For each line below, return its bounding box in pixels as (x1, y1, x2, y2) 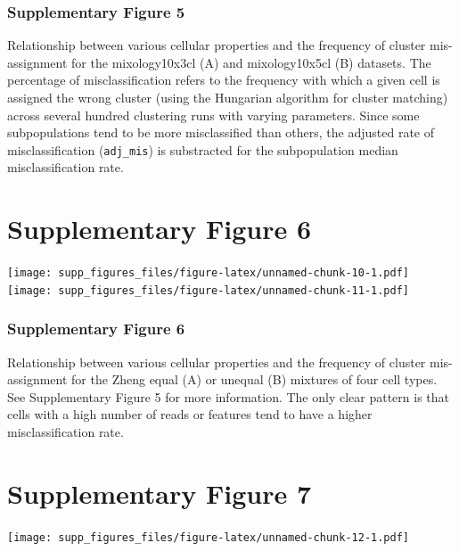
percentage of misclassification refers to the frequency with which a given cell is (7, 70, 440, 89)
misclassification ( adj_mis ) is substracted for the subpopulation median (7, 140, 398, 159)
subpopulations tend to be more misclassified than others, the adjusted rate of (7, 123, 435, 142)
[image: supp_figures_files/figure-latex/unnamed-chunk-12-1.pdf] (7, 530, 410, 544)
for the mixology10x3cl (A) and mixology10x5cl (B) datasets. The (71, 53, 431, 71)
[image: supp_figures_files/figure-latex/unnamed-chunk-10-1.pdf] (7, 267, 410, 280)
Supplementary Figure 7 (7, 474, 312, 511)
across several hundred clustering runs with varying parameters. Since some (7, 105, 420, 124)
